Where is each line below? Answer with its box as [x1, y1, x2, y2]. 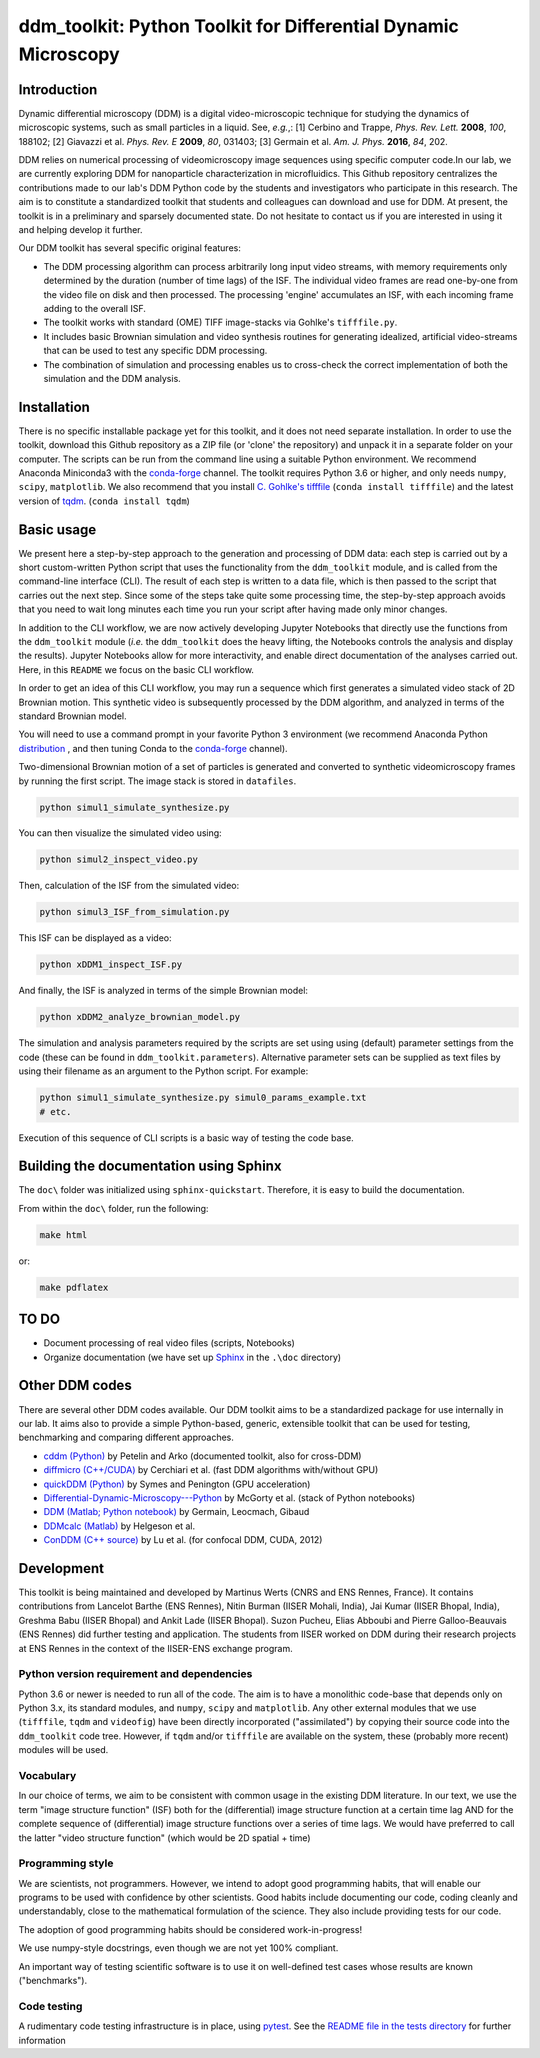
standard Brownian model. [18, 710, 127, 722]
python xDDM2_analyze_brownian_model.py [39, 1011, 240, 1023]
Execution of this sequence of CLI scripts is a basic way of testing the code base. [18, 1131, 354, 1144]
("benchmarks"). [18, 1975, 88, 1987]
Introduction [18, 81, 98, 98]
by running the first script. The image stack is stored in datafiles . [18, 775, 297, 787]
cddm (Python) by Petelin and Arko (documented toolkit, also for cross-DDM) [43, 1450, 362, 1462]
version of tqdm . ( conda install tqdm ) [18, 495, 190, 507]
